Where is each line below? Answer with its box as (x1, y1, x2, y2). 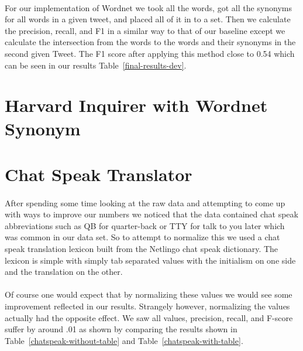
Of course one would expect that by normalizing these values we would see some (5, 288, 292, 301)
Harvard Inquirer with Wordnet (5, 93, 268, 117)
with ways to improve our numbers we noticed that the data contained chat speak (5, 208, 298, 220)
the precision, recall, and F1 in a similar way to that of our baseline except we (5, 24, 285, 36)
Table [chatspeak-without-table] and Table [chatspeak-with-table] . (5, 334, 243, 346)
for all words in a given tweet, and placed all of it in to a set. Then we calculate (5, 13, 291, 25)
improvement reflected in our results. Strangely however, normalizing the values (5, 300, 290, 312)
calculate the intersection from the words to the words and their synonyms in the (5, 36, 296, 48)
